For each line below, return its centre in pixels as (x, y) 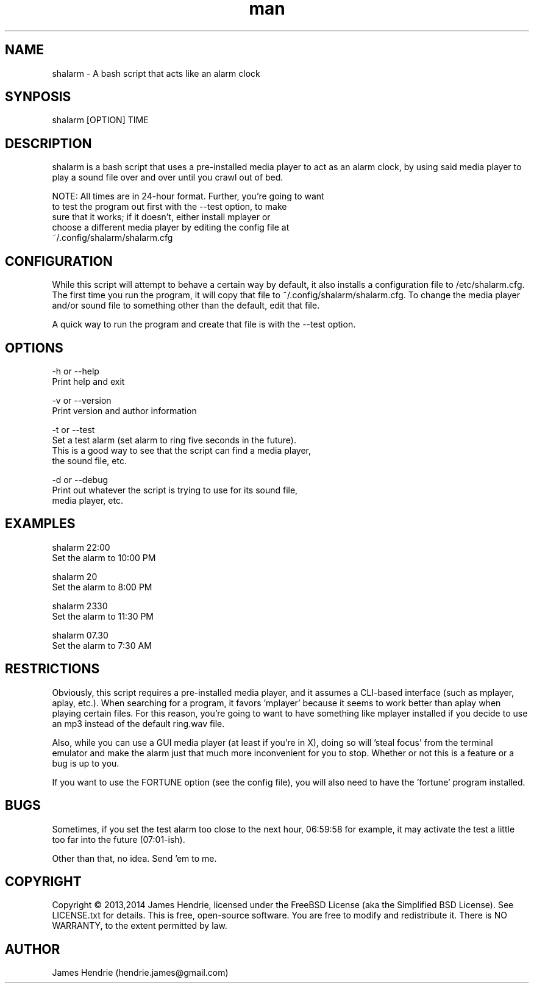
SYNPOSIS (38, 97)
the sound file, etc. (89, 460)
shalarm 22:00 (81, 547)
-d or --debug (80, 479)
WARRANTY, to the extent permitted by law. (140, 926)
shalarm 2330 (80, 606)
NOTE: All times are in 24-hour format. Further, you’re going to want (188, 196)
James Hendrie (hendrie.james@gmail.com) (140, 973)
